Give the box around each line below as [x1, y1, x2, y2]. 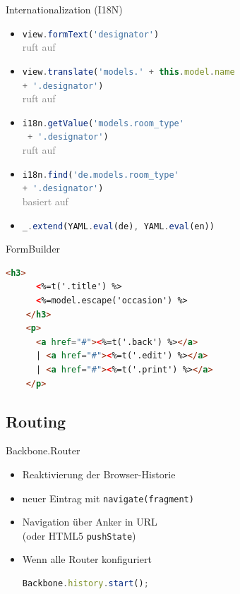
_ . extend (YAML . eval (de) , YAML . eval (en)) [22, 221, 215, 231]
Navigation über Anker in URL [22, 514, 157, 529]
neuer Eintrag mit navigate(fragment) [22, 490, 194, 505]
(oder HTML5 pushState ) [22, 528, 136, 543]
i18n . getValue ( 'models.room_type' [22, 118, 184, 128]
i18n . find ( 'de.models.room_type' [22, 169, 179, 180]
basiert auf [22, 193, 68, 208]
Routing [6, 410, 66, 432]
